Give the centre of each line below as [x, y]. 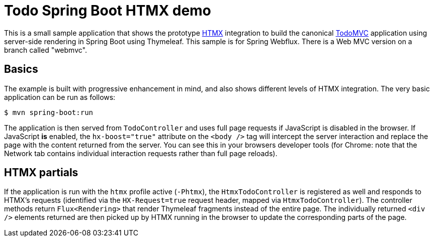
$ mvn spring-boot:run [49, 112]
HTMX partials [41, 173]
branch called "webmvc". [46, 50]
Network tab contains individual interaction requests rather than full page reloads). [141, 153]
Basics [21, 69]
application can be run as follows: [60, 97]
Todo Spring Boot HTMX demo [108, 11]
